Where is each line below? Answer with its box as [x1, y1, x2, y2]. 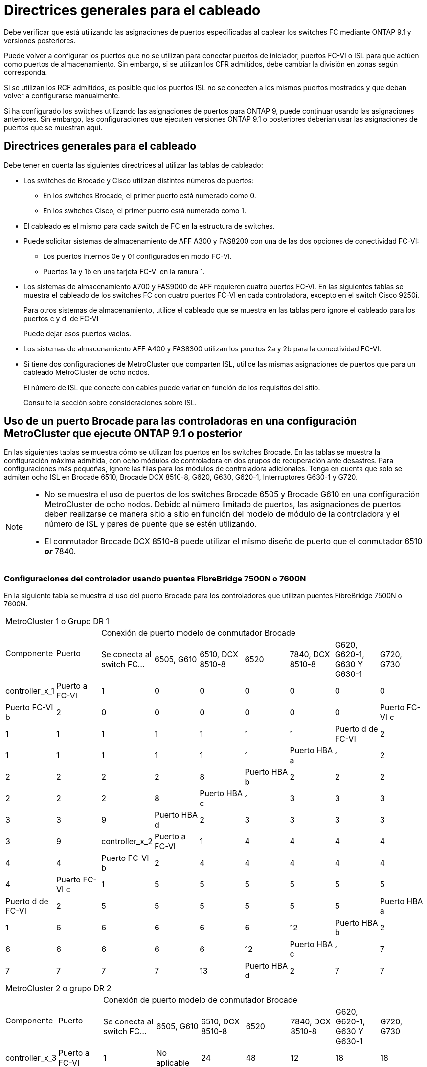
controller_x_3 [5, 1053, 57, 1063]
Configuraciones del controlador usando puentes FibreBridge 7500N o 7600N [4, 573, 306, 583]
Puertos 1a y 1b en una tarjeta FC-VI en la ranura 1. [43, 267, 205, 276]
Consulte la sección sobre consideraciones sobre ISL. [23, 398, 197, 407]
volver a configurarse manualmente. [4, 91, 120, 100]
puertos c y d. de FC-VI [23, 314, 99, 323]
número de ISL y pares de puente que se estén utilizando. [45, 519, 257, 529]
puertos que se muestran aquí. [4, 123, 103, 132]
